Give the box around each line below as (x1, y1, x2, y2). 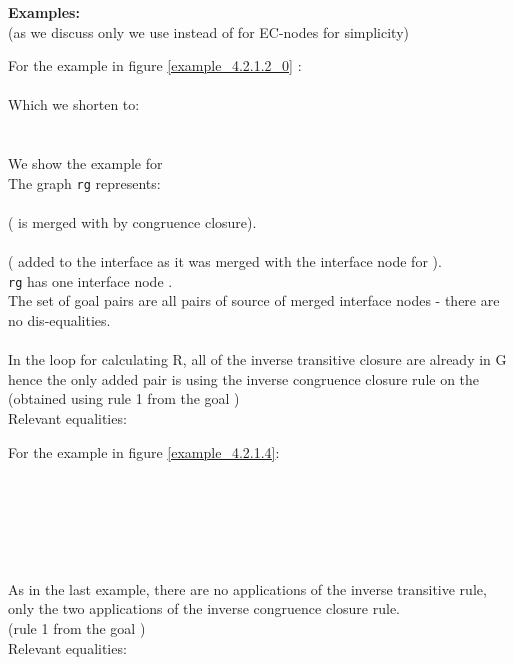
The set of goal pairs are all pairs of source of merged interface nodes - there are (8, 290, 500, 311)
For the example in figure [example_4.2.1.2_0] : (8, 55, 302, 76)
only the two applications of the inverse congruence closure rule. (8, 598, 400, 619)
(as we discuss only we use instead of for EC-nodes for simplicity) (8, 21, 410, 42)
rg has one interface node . (8, 270, 173, 291)
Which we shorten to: (8, 94, 140, 115)
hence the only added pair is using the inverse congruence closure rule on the (8, 368, 480, 389)
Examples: (8, 2, 80, 22)
